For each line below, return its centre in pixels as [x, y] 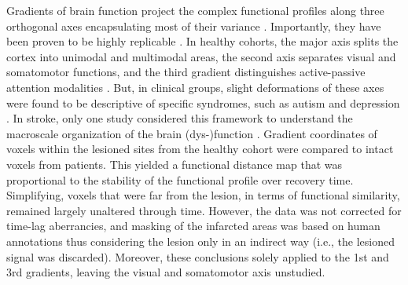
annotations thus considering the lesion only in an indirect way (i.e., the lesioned [200, 241]
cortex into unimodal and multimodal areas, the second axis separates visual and [201, 56]
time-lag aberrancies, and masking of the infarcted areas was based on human [193, 226]
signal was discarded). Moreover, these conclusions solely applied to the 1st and [198, 256]
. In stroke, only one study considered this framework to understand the [180, 118]
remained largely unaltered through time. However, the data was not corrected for [204, 210]
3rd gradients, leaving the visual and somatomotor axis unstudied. [166, 272]
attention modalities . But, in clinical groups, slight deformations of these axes [195, 87]
